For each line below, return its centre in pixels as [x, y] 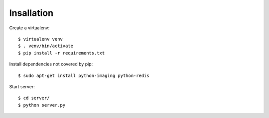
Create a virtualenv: [29, 28]
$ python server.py [42, 105]
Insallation [31, 13]
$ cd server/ [34, 98]
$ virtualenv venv [41, 39]
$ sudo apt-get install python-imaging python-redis [84, 75]
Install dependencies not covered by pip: [51, 64]
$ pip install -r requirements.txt [62, 53]
